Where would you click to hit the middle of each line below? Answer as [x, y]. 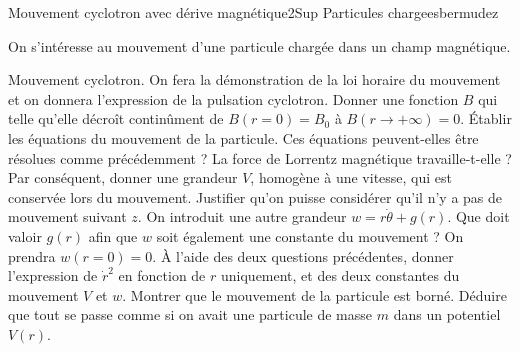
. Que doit [478, 216]
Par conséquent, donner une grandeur [123, 177]
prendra [32, 255]
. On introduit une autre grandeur [242, 216]
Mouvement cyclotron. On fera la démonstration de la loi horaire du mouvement [254, 79]
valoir [25, 235]
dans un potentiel [447, 314]
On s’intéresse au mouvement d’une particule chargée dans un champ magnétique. [259, 45]
